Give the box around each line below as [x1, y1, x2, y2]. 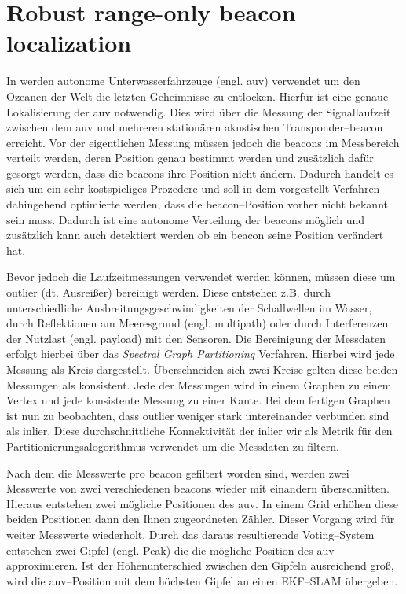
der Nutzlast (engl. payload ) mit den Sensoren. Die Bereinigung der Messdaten [6, 330, 386, 346]
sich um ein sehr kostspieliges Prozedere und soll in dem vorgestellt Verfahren [6, 180, 380, 197]
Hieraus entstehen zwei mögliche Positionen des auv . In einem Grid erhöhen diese [6, 495, 398, 511]
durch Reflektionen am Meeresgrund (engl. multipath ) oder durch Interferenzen [6, 315, 389, 331]
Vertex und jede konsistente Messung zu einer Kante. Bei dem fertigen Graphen [6, 392, 390, 408]
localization [6, 27, 132, 59]
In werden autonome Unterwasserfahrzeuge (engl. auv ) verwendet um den [6, 72, 360, 89]
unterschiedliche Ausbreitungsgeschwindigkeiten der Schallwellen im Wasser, [6, 299, 372, 315]
